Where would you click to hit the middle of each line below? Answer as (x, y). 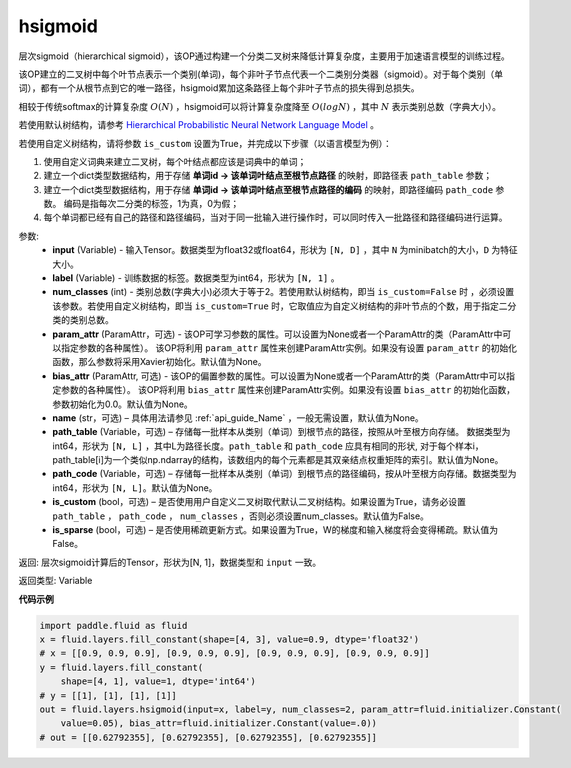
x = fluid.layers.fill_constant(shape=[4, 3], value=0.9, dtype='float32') (229, 639)
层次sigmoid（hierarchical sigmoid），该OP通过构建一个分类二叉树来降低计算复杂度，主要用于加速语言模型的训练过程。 (264, 56)
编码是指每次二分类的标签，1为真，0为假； (151, 204)
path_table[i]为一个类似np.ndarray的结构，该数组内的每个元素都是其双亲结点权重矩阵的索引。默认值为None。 (278, 460)
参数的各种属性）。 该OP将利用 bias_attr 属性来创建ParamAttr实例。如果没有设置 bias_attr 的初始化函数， (288, 390)
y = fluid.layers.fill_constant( (121, 667)
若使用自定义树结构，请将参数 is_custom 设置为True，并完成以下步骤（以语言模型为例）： (205, 143)
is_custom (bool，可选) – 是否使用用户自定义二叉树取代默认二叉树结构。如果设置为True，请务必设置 (259, 502)
